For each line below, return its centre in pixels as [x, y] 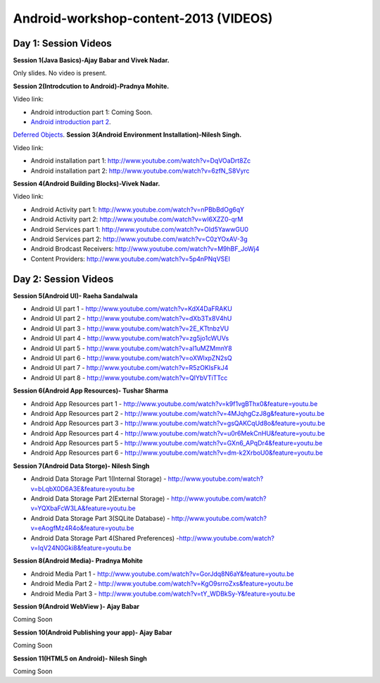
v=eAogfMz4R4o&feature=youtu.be [82, 528]
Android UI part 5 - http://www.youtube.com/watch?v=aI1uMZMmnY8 [131, 348]
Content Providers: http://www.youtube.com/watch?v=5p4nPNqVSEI [130, 259]
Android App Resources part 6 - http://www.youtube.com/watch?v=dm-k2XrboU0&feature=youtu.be [177, 453]
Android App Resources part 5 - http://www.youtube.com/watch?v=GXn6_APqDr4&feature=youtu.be [177, 443]
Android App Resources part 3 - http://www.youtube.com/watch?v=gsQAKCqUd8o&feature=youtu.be [178, 424]
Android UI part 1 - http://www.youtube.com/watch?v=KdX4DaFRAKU [131, 309]
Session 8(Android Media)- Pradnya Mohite [78, 561]
